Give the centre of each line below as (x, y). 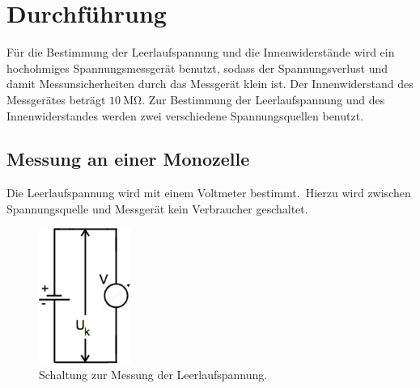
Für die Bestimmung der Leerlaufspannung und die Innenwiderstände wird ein (201, 52)
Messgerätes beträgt (56, 99)
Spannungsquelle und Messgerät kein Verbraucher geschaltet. (157, 208)
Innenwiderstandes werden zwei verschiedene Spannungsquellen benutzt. (185, 115)
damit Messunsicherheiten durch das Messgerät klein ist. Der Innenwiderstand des (210, 84)
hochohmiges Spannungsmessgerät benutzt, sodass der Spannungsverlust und (197, 67)
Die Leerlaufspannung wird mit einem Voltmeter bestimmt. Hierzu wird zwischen (209, 193)
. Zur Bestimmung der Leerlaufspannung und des (263, 99)
